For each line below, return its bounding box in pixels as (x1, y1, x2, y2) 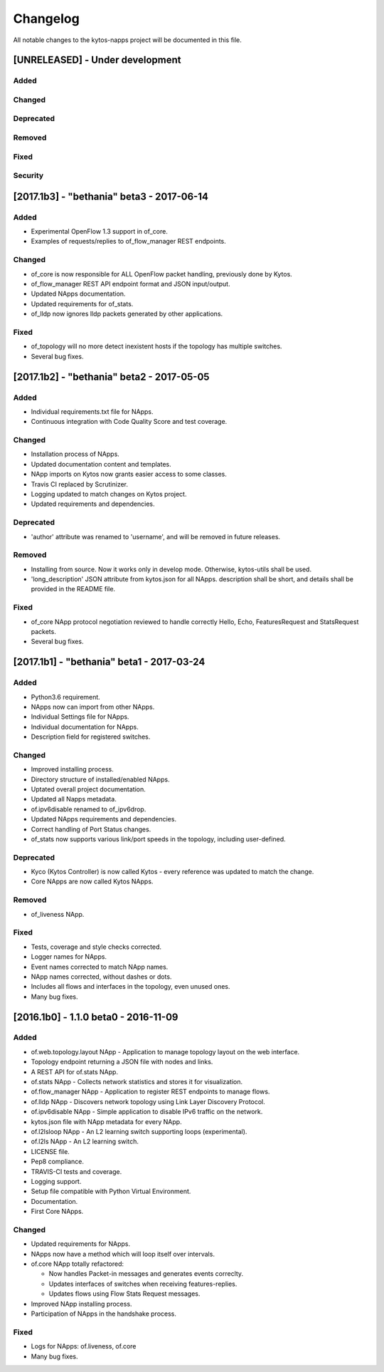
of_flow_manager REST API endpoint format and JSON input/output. (31, 280, 230, 289)
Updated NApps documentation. (31, 289, 126, 298)
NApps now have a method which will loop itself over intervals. (31, 1249, 215, 1258)
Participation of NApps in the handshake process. (31, 1309, 177, 1318)
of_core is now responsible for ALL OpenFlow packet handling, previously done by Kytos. (31, 269, 293, 278)
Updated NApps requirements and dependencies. (31, 815, 177, 823)
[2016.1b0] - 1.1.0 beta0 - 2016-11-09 (13, 1011, 178, 1023)
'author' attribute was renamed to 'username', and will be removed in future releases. (31, 532, 281, 541)
